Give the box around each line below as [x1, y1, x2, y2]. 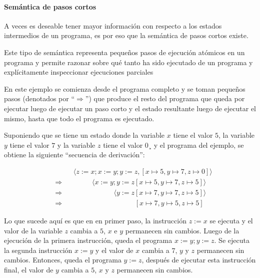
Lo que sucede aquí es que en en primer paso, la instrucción [4, 215, 186, 226]
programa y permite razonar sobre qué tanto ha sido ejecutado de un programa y [4, 57, 253, 67]
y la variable [57, 139, 95, 150]
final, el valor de [4, 264, 53, 275]
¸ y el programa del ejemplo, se [148, 139, 244, 150]
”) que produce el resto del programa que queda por [85, 93, 245, 104]
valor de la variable [4, 225, 62, 235]
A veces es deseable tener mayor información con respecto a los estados [4, 20, 222, 31]
